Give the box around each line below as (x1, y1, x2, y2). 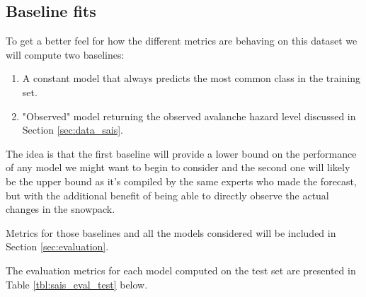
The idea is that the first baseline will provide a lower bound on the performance (6, 146, 357, 161)
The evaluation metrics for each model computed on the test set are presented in (6, 262, 356, 277)
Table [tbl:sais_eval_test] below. (6, 276, 148, 291)
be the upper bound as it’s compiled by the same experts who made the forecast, (6, 173, 357, 188)
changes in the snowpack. (6, 202, 115, 216)
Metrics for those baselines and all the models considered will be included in (6, 225, 336, 240)
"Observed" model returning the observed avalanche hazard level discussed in (22, 108, 356, 123)
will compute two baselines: (6, 47, 125, 62)
